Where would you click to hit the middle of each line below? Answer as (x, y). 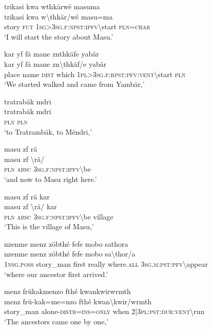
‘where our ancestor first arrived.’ (56, 274)
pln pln (16, 121)
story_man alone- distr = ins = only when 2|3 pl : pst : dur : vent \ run (104, 311)
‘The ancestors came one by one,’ (56, 322)
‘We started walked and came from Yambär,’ (74, 84)
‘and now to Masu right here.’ (51, 179)
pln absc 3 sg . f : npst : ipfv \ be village (59, 216)
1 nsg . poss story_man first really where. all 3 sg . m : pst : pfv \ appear (106, 264)
